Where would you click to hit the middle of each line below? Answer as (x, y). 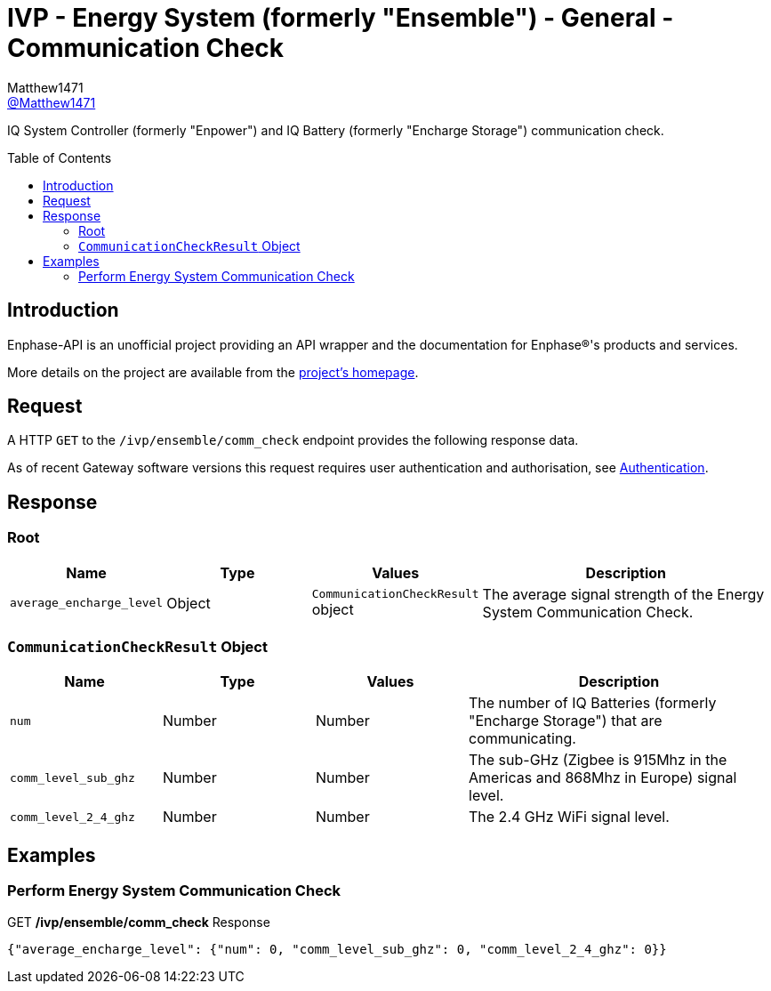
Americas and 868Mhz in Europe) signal (603, 778)
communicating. (522, 739)
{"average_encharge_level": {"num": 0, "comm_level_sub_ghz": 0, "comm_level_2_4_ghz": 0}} (337, 949)
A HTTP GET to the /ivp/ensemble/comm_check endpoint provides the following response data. (293, 440)
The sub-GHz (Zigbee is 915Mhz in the (598, 760)
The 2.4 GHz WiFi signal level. (569, 817)
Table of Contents (60, 157)
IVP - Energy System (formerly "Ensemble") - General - (341, 18)
